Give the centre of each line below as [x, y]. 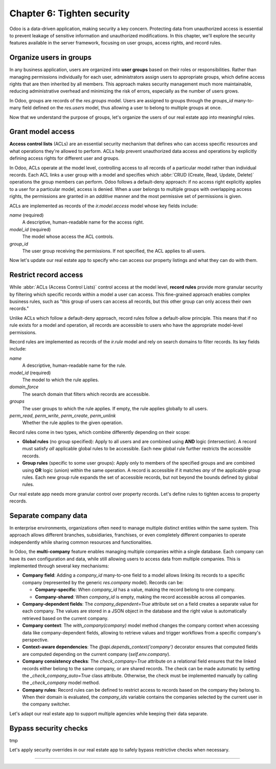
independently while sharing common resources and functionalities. [81, 542]
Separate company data [49, 516]
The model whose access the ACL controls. [68, 237]
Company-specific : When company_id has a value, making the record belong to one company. [135, 590]
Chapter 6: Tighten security [70, 13]
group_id [19, 244]
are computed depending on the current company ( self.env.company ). [96, 654]
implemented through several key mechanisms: [59, 566]
